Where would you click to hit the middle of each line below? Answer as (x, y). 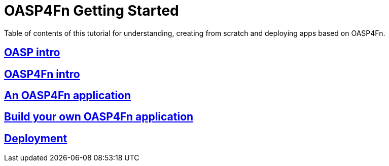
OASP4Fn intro (42, 74)
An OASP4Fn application (68, 96)
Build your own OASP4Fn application (99, 117)
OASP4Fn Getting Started (92, 11)
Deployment (36, 138)
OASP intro (32, 53)
